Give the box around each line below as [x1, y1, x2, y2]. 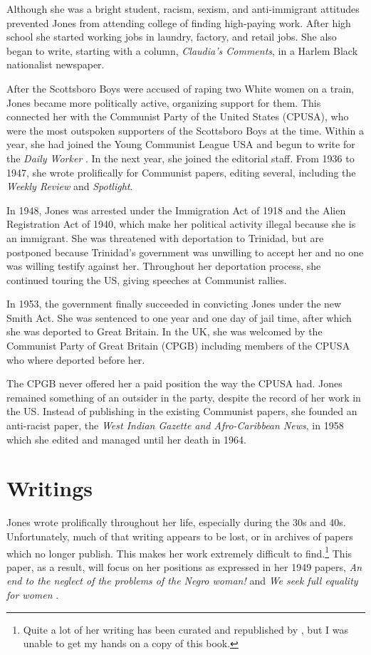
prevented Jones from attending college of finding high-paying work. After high [6, 15, 351, 30]
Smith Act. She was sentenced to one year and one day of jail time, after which [6, 310, 352, 325]
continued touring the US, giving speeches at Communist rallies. [6, 272, 287, 287]
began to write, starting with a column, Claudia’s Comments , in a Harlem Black [6, 43, 358, 58]
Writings [6, 473, 93, 503]
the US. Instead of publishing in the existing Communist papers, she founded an [6, 404, 357, 419]
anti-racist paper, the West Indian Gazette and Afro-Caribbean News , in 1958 [6, 418, 344, 433]
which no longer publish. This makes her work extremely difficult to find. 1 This [6, 543, 352, 560]
